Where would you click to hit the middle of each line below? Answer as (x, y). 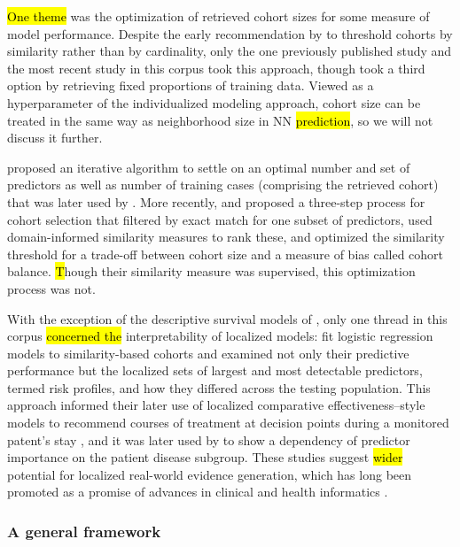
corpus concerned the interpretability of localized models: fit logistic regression (220, 336)
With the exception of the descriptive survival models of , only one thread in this (227, 318)
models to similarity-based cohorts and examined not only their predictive (208, 353)
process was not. (51, 288)
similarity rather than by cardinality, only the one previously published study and (230, 51)
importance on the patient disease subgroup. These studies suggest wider (205, 457)
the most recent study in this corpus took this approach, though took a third (216, 68)
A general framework (84, 531)
